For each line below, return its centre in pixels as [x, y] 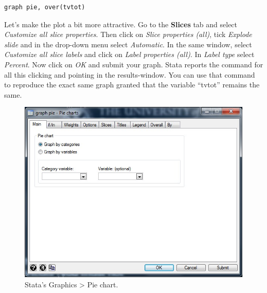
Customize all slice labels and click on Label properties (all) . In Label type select [129, 54]
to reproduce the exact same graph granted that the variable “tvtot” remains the [132, 85]
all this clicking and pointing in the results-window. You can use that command [130, 74]
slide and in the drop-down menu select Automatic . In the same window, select [128, 44]
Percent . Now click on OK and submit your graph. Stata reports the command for [134, 64]
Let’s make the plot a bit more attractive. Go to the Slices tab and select [121, 24]
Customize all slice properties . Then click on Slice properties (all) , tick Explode [128, 34]
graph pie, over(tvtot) [45, 7]
